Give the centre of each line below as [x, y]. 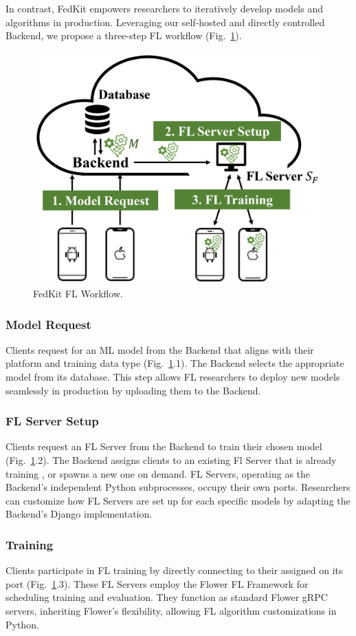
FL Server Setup [52, 421]
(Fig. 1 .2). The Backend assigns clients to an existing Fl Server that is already [171, 460]
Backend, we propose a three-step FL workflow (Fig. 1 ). [124, 35]
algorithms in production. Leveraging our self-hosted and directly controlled [165, 22]
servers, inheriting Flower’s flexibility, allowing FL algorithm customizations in [171, 610]
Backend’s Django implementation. [79, 514]
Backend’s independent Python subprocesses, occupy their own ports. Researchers [178, 487]
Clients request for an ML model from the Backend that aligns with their [160, 349]
